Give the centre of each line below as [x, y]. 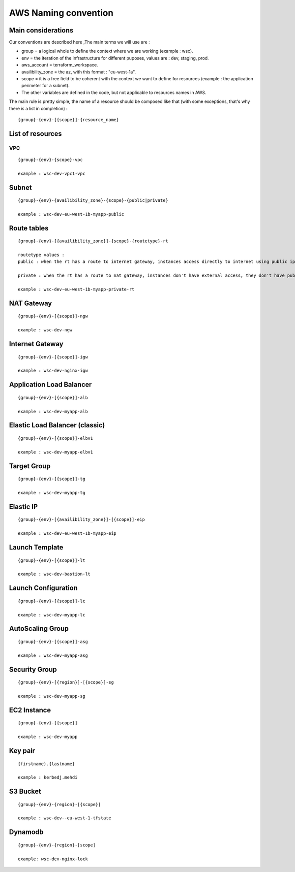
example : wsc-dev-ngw [45, 330]
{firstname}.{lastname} [46, 764]
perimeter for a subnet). [45, 86]
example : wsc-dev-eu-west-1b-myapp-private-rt [76, 290]
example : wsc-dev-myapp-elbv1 [56, 452]
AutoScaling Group [39, 629]
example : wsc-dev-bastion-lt [54, 574]
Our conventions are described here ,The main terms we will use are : [79, 42]
